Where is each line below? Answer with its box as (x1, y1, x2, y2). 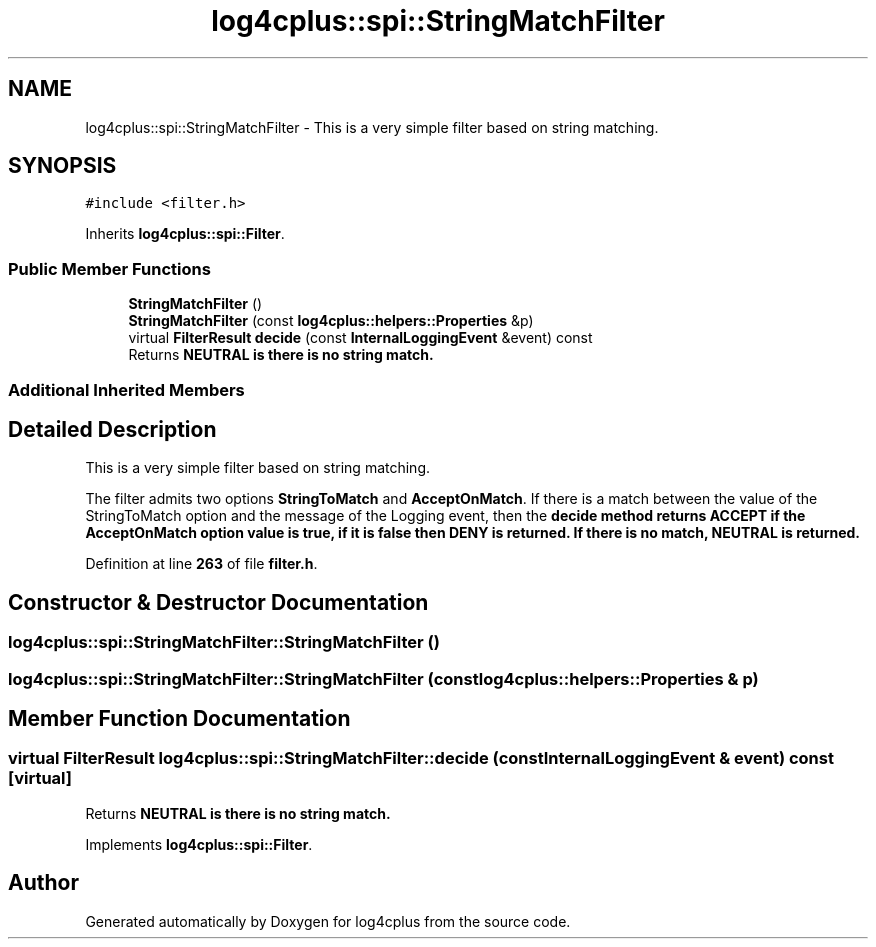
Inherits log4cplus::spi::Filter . (85, 225, 285, 243)
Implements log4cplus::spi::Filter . (85, 835, 313, 853)
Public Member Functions (8, 258, 211, 279)
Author (8, 870, 79, 896)
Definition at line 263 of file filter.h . (85, 555, 318, 573)
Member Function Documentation (8, 706, 351, 732)
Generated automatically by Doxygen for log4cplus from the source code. (85, 912, 571, 930)
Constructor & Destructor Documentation (8, 589, 429, 615)
